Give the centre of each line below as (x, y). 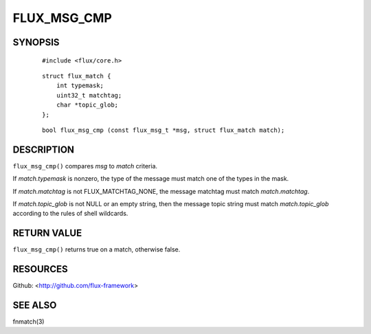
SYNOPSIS (36, 42)
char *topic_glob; (87, 105)
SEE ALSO (35, 305)
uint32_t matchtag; (89, 95)
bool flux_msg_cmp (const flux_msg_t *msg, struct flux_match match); (164, 130)
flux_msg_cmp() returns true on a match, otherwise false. (97, 249)
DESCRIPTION (44, 149)
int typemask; (80, 86)
